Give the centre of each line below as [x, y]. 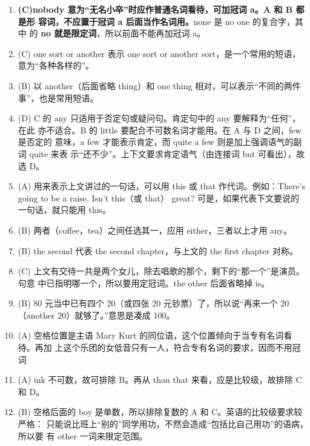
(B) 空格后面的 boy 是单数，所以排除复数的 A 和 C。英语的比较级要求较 [160, 412]
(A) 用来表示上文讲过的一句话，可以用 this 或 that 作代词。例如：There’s [162, 186]
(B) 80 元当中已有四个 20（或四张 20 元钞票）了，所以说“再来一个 [148, 303]
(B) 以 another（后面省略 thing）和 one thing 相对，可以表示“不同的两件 [159, 85]
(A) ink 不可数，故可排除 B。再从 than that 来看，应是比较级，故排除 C [160, 380]
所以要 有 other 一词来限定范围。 [83, 435]
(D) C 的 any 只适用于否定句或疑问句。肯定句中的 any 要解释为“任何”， [159, 118]
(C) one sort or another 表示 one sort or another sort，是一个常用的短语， [159, 53]
